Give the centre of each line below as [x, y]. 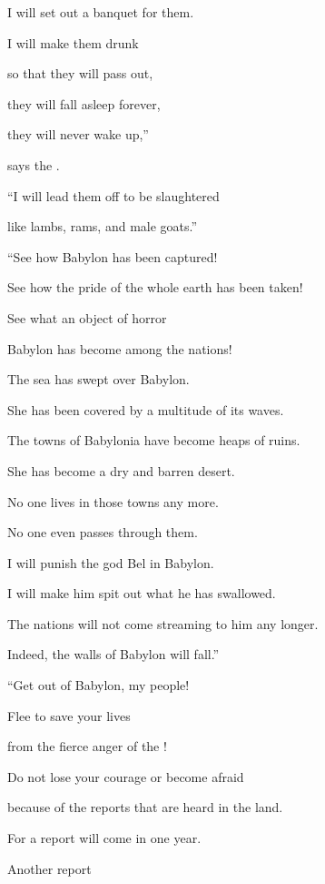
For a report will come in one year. [104, 838]
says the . [34, 164]
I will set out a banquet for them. [101, 12]
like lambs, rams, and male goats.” [103, 226]
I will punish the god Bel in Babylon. [111, 562]
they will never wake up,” [78, 134]
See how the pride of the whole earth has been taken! [155, 287]
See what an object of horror [87, 317]
